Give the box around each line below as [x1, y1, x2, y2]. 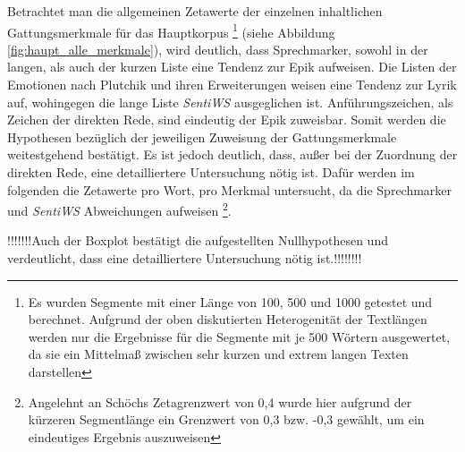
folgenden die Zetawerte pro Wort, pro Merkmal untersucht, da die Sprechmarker [7, 180, 452, 199]
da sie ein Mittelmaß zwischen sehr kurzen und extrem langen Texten [28, 345, 409, 363]
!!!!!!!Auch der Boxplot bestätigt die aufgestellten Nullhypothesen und [7, 231, 388, 250]
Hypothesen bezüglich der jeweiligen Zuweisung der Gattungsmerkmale [7, 127, 397, 146]
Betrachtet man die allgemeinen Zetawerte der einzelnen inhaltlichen [7, 2, 383, 20]
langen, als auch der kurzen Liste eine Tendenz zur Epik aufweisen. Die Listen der [7, 57, 457, 76]
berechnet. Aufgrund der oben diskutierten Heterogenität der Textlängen [28, 310, 427, 328]
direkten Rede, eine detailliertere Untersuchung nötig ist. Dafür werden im [7, 163, 415, 181]
